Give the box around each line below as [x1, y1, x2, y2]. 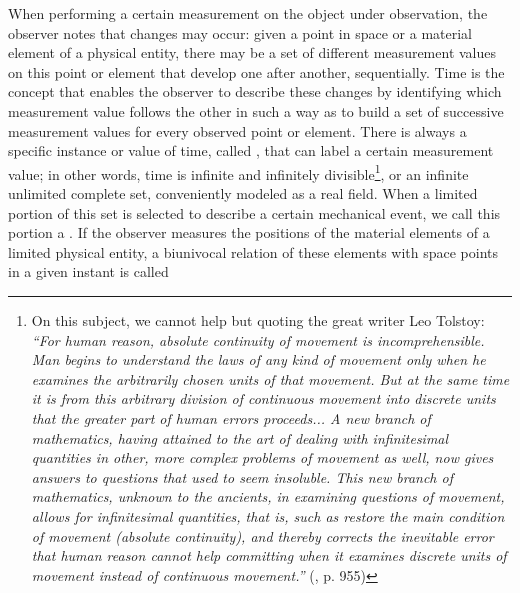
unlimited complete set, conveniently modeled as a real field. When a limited [8, 183, 478, 203]
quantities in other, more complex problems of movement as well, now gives [31, 447, 494, 468]
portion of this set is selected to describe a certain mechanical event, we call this [8, 202, 501, 223]
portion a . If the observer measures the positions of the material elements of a [8, 222, 490, 243]
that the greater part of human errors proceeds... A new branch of [31, 407, 431, 428]
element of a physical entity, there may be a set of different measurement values [8, 42, 497, 63]
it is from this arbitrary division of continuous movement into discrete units [31, 388, 496, 409]
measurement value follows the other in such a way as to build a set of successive [8, 100, 504, 121]
